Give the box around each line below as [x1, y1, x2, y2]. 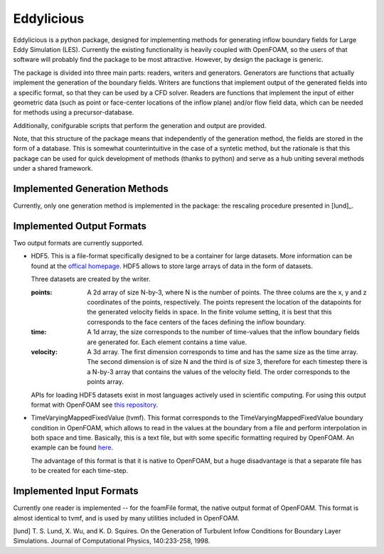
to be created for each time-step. [31, 467, 128, 475]
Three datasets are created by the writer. [31, 275, 151, 284]
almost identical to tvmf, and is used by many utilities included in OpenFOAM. [13, 513, 240, 522]
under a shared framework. [13, 164, 93, 173]
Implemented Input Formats [13, 485, 139, 497]
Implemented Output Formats [13, 220, 147, 232]
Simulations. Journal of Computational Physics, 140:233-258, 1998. [13, 537, 210, 545]
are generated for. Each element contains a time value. [87, 338, 247, 346]
